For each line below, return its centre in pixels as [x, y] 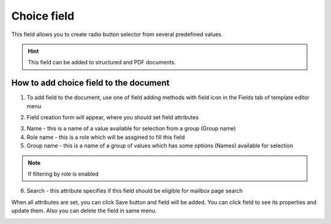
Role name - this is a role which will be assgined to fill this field [106, 137]
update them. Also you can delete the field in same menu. [84, 211]
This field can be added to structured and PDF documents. [102, 62]
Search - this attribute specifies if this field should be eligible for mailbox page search [135, 191]
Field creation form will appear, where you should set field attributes [113, 118]
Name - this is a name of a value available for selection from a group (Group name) [131, 129]
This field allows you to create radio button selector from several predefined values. [117, 34]
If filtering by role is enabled [63, 174]
